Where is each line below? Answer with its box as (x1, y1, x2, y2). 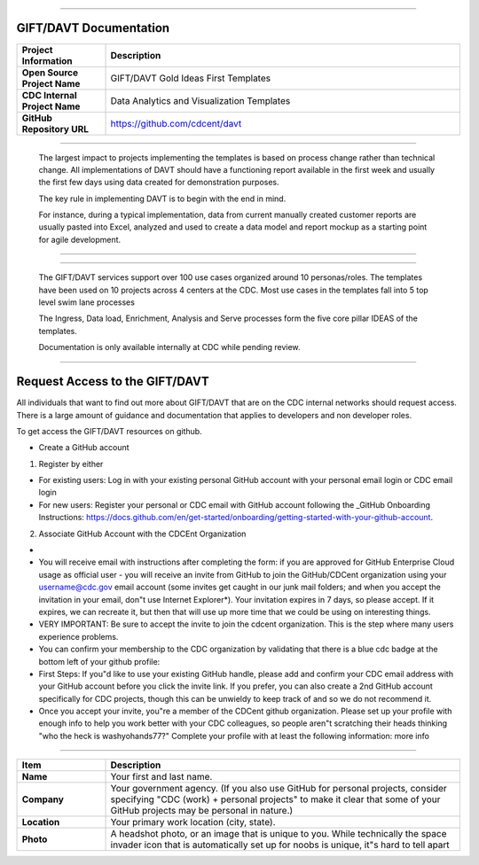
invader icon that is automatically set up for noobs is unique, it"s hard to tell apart (110, 838, 450, 851)
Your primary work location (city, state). (110, 816, 276, 829)
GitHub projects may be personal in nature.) (110, 805, 294, 817)
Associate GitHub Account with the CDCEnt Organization (38, 528, 247, 539)
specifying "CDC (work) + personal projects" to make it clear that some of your (110, 793, 441, 806)
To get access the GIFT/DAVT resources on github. (16, 425, 203, 436)
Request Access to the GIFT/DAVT (16, 374, 209, 389)
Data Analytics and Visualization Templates (110, 94, 291, 106)
